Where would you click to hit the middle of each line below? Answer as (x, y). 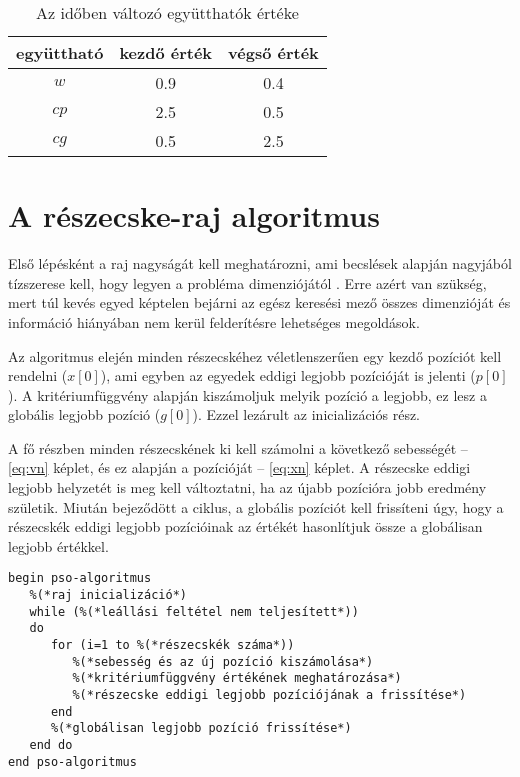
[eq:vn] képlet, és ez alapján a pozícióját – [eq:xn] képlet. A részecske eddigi (239, 467)
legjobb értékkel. (58, 545)
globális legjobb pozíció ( (84, 414)
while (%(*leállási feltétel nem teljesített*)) (194, 611)
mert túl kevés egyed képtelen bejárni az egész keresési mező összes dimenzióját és (259, 302)
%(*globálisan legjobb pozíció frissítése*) (201, 728)
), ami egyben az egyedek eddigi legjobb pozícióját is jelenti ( (288, 375)
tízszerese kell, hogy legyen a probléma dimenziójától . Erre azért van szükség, (247, 282)
